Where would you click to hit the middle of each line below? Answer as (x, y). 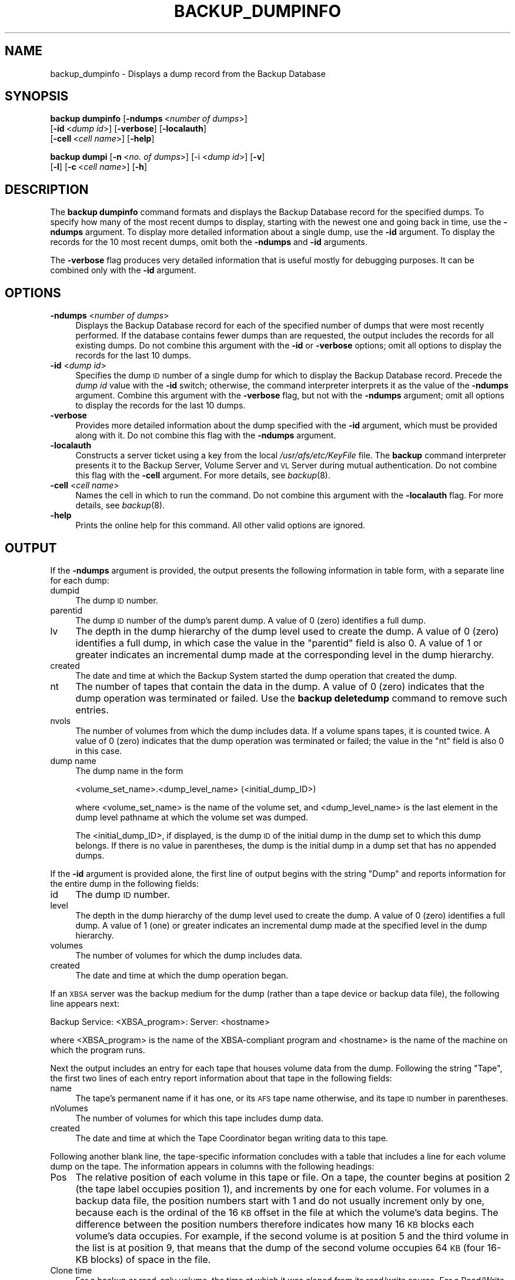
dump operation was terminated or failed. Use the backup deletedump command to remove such (291, 698)
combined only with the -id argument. (123, 270)
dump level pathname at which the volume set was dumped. (192, 817)
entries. (92, 710)
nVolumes (69, 1108)
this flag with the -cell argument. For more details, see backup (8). (203, 475)
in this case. (99, 750)
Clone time (71, 1270)
